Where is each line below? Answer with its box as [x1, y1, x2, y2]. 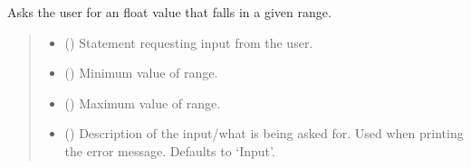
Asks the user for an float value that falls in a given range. [7, 3, 332, 21]
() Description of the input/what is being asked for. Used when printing [64, 124, 464, 143]
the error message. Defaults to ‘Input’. [64, 141, 275, 160]
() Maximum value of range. [64, 93, 221, 112]
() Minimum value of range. [64, 63, 218, 82]
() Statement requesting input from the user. [64, 33, 313, 51]
